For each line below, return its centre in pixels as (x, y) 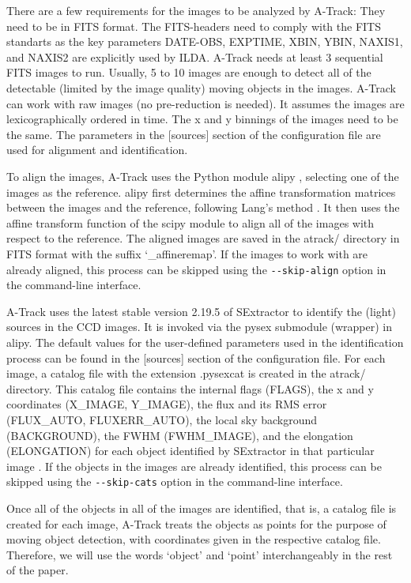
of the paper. (38, 570)
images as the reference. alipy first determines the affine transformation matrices (201, 192)
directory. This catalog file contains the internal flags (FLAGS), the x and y (190, 388)
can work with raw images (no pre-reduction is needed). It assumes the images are (205, 103)
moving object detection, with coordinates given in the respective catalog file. (194, 539)
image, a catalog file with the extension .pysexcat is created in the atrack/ (186, 373)
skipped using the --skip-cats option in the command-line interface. (175, 481)
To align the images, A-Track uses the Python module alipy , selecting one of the (203, 176)
